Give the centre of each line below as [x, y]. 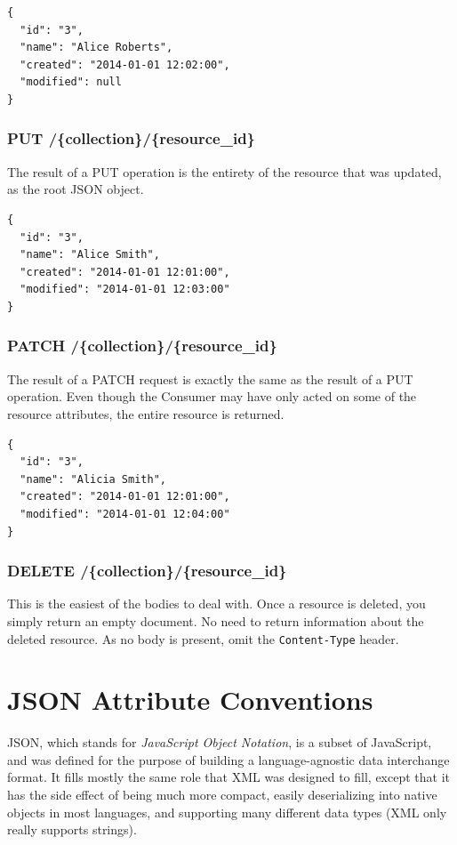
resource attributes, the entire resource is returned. [146, 413]
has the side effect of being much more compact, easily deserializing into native [222, 795]
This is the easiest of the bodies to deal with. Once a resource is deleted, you [216, 604]
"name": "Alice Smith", [90, 255]
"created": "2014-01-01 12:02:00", [125, 64]
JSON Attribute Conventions [190, 700]
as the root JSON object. [76, 189]
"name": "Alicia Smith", [93, 479]
